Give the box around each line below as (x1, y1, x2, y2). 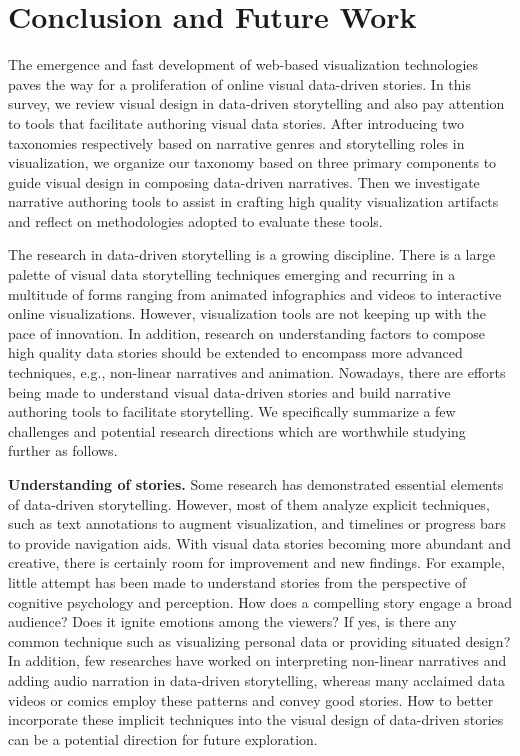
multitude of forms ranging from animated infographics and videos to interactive (8, 283, 502, 304)
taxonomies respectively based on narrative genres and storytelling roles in (8, 132, 465, 153)
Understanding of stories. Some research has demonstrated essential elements (8, 474, 504, 494)
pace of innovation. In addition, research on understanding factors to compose (8, 322, 485, 343)
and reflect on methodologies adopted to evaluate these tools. (8, 210, 383, 231)
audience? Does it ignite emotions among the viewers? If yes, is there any (8, 611, 457, 632)
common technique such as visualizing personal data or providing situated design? (8, 630, 511, 651)
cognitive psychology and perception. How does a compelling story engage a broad (8, 591, 512, 612)
